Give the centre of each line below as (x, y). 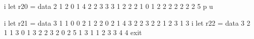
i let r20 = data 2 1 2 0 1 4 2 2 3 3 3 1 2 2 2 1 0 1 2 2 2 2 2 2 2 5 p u (109, 6)
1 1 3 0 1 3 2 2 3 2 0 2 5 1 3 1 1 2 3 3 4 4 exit (73, 32)
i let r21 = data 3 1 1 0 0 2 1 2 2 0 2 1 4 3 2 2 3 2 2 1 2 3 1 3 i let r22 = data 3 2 (127, 22)
